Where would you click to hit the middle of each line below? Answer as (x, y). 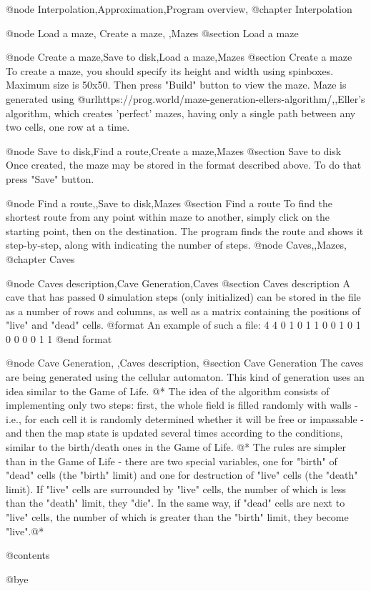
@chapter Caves (40, 258)
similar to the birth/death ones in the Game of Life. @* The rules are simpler (176, 447)
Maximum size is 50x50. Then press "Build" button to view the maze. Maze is (176, 85)
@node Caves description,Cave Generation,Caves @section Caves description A (178, 283)
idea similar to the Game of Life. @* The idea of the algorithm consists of (168, 391)
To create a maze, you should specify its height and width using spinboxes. (170, 70)
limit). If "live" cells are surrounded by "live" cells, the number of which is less (176, 488)
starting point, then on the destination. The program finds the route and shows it (185, 230)
